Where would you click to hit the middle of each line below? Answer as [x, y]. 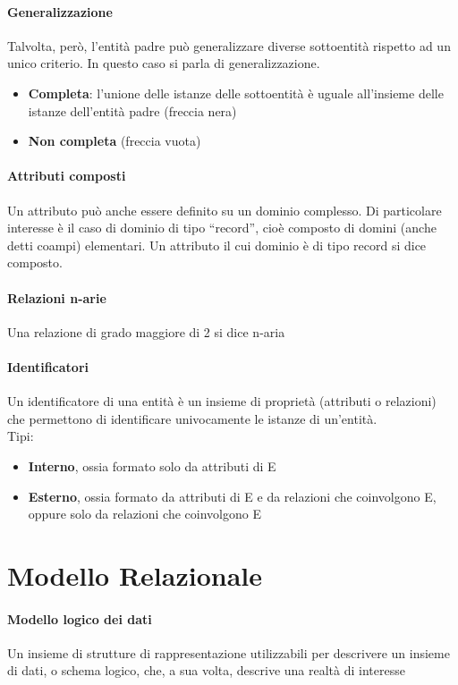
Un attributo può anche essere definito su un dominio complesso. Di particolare [225, 210]
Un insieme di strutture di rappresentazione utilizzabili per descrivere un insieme [229, 652]
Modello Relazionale [135, 575]
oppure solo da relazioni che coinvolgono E [144, 514]
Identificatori [48, 366]
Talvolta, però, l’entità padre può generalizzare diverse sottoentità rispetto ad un [229, 45]
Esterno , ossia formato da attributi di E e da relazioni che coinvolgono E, [232, 496]
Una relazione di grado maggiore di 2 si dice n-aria [146, 331]
